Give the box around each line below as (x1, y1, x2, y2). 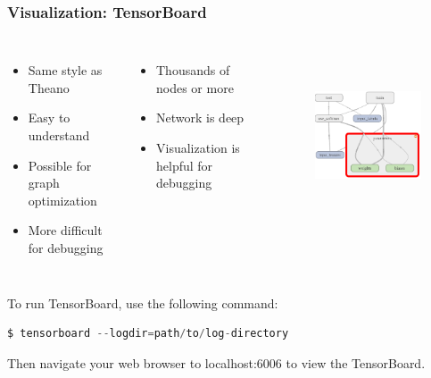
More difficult (28, 221, 103, 239)
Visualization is (156, 139, 240, 156)
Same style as (28, 61, 103, 80)
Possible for (28, 155, 92, 174)
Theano (28, 78, 70, 97)
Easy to (28, 108, 70, 127)
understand (28, 126, 90, 144)
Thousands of (156, 61, 230, 80)
